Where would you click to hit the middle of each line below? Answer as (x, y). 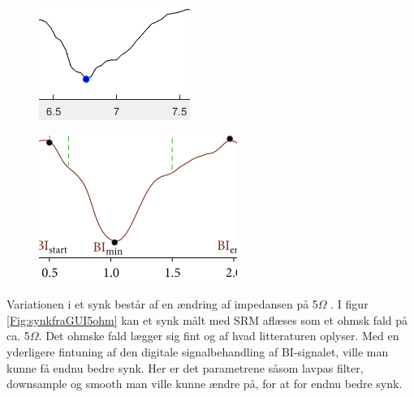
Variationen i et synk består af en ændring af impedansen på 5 (162, 304)
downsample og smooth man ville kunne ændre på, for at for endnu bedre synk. (205, 384)
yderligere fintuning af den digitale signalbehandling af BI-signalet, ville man (198, 351)
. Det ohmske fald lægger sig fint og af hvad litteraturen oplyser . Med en (219, 336)
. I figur (349, 304)
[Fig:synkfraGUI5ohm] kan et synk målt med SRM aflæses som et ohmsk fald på (207, 319)
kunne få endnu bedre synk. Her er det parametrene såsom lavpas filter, (185, 367)
